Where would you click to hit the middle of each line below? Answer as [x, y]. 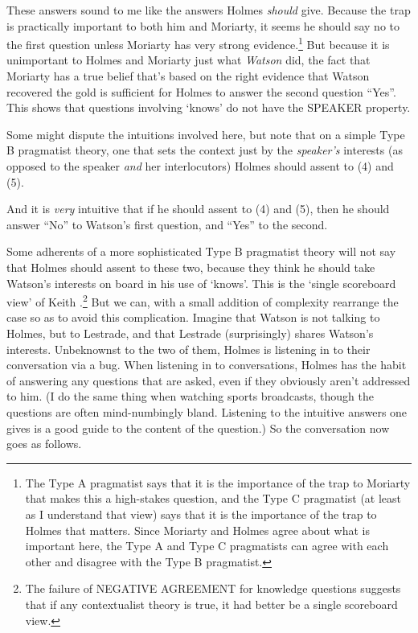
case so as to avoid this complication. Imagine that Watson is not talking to [193, 317]
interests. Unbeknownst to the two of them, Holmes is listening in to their [189, 349]
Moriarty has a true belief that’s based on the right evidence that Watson [188, 76]
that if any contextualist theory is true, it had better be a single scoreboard [211, 604]
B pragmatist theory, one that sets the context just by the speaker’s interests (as [205, 150]
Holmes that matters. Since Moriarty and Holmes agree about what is [198, 530]
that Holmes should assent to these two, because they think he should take [191, 267]
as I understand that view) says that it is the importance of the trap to [201, 514]
